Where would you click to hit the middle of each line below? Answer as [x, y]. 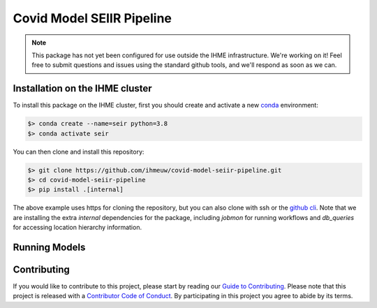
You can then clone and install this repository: [79, 152]
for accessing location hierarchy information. [77, 228]
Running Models [49, 247]
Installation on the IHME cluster [83, 88]
